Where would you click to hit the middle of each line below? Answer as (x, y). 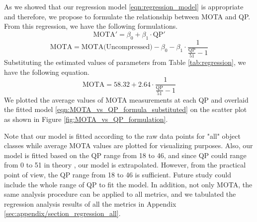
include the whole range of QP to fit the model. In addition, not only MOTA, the (128, 184)
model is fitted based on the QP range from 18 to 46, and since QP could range (125, 155)
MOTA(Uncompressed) (117, 47)
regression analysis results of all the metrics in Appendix (90, 203)
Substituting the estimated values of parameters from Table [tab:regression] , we (125, 62)
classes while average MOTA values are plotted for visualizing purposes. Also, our (128, 145)
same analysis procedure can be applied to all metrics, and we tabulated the (120, 194)
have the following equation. (47, 72)
